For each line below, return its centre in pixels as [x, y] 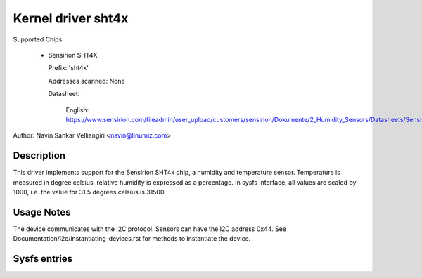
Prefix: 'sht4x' [69, 68]
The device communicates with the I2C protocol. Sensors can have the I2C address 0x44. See [150, 229]
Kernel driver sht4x [71, 18]
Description [39, 155]
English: [77, 110]
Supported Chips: [39, 39]
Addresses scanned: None [87, 81]
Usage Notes [42, 212]
